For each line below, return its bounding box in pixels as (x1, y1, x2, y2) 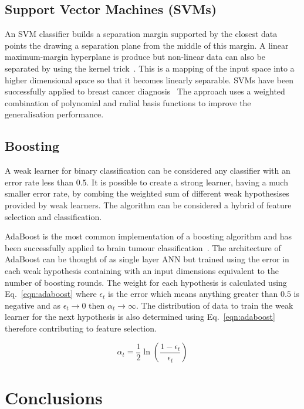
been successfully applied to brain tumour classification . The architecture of (5, 241, 281, 253)
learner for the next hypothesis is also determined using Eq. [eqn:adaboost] (5, 310, 275, 323)
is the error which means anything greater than (108, 288, 278, 300)
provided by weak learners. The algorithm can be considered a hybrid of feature (5, 198, 292, 211)
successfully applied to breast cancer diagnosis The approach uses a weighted (5, 85, 285, 97)
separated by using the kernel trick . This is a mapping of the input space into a (5, 62, 295, 74)
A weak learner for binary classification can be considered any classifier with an (5, 164, 291, 177)
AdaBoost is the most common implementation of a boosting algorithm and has (5, 230, 292, 242)
